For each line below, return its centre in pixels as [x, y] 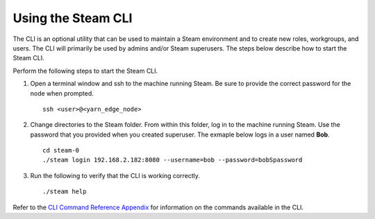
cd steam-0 [61, 150]
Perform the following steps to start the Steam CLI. [85, 71]
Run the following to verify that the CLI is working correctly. [115, 175]
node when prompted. [62, 93]
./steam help [65, 192]
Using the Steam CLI [73, 18]
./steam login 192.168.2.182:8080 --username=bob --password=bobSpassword [173, 160]
